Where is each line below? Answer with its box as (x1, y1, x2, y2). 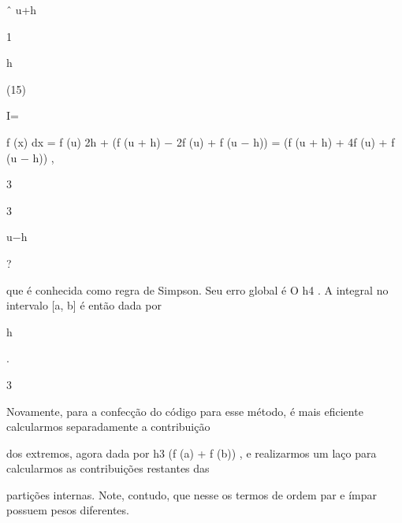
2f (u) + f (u (176, 133, 237, 150)
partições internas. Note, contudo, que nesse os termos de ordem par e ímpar (6, 486, 378, 503)
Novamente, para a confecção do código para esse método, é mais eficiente (6, 402, 363, 419)
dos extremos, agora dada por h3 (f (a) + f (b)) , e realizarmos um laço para (6, 444, 377, 461)
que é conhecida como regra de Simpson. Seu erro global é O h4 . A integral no (6, 281, 389, 298)
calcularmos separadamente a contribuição (6, 418, 210, 435)
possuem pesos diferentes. (6, 502, 129, 518)
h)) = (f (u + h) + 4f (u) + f (253, 133, 395, 150)
